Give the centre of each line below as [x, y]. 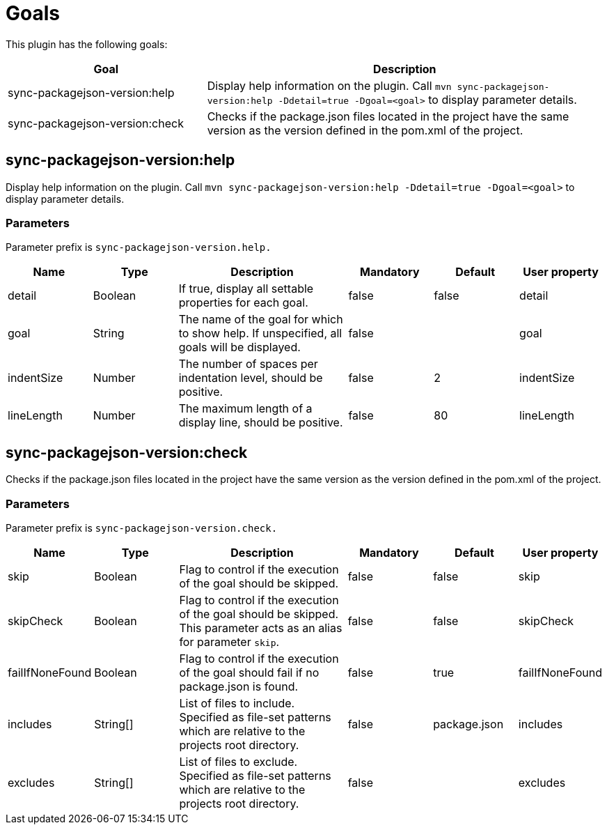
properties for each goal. [243, 303]
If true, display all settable [246, 289]
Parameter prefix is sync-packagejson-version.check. [142, 528]
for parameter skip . [229, 641]
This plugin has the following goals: [87, 44]
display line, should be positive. [261, 423]
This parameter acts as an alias [261, 628]
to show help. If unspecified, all [260, 333]
